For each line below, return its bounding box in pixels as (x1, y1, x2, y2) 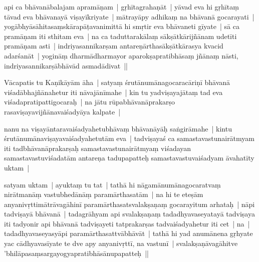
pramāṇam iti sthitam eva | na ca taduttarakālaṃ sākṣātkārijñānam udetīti (4, 30, 237, 41)
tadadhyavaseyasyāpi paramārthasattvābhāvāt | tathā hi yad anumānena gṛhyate (4, 228, 253, 238)
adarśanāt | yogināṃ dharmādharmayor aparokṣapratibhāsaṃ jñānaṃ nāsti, (4, 50, 238, 60)
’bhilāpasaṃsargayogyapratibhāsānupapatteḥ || (4, 247, 149, 258)
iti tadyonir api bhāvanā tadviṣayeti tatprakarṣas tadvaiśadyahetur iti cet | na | (4, 218, 250, 228)
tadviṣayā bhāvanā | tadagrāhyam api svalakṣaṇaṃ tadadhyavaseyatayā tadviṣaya (4, 208, 255, 219)
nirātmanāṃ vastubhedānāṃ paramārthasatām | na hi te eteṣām (4, 189, 203, 199)
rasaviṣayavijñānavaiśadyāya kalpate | (4, 106, 121, 116)
